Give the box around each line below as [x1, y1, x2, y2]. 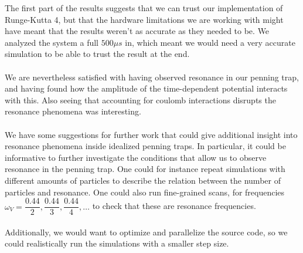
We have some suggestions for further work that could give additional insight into [5, 128, 298, 140]
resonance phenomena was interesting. [5, 105, 141, 117]
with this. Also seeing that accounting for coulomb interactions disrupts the [5, 93, 276, 106]
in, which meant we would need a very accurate [125, 36, 295, 48]
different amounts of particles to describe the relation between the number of [5, 174, 281, 186]
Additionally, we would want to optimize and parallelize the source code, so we [5, 225, 288, 238]
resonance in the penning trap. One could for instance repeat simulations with [5, 163, 285, 175]
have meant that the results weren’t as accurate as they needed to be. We [5, 25, 270, 37]
